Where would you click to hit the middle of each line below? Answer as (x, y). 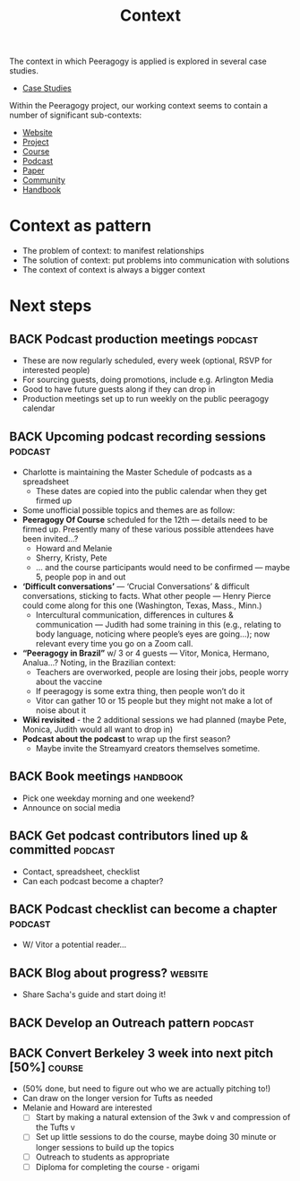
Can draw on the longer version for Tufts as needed (117, 1099)
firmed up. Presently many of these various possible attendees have (148, 529)
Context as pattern (81, 226)
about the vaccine (69, 682)
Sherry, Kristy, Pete (71, 558)
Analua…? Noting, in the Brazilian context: (99, 662)
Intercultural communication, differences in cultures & (135, 614)
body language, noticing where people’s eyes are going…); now (153, 634)
